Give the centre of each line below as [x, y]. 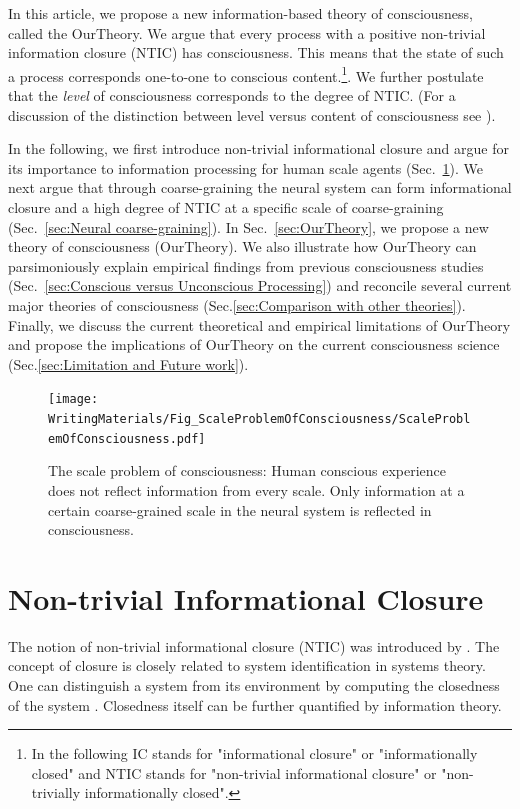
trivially [56, 792]
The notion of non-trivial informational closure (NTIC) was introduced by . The [254, 645]
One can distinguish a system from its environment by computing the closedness [254, 685]
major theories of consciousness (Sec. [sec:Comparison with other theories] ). [237, 304]
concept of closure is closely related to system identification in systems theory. [247, 665]
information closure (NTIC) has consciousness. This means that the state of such [256, 52]
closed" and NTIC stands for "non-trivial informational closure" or [234, 772]
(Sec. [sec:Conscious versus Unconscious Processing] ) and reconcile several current [260, 285]
